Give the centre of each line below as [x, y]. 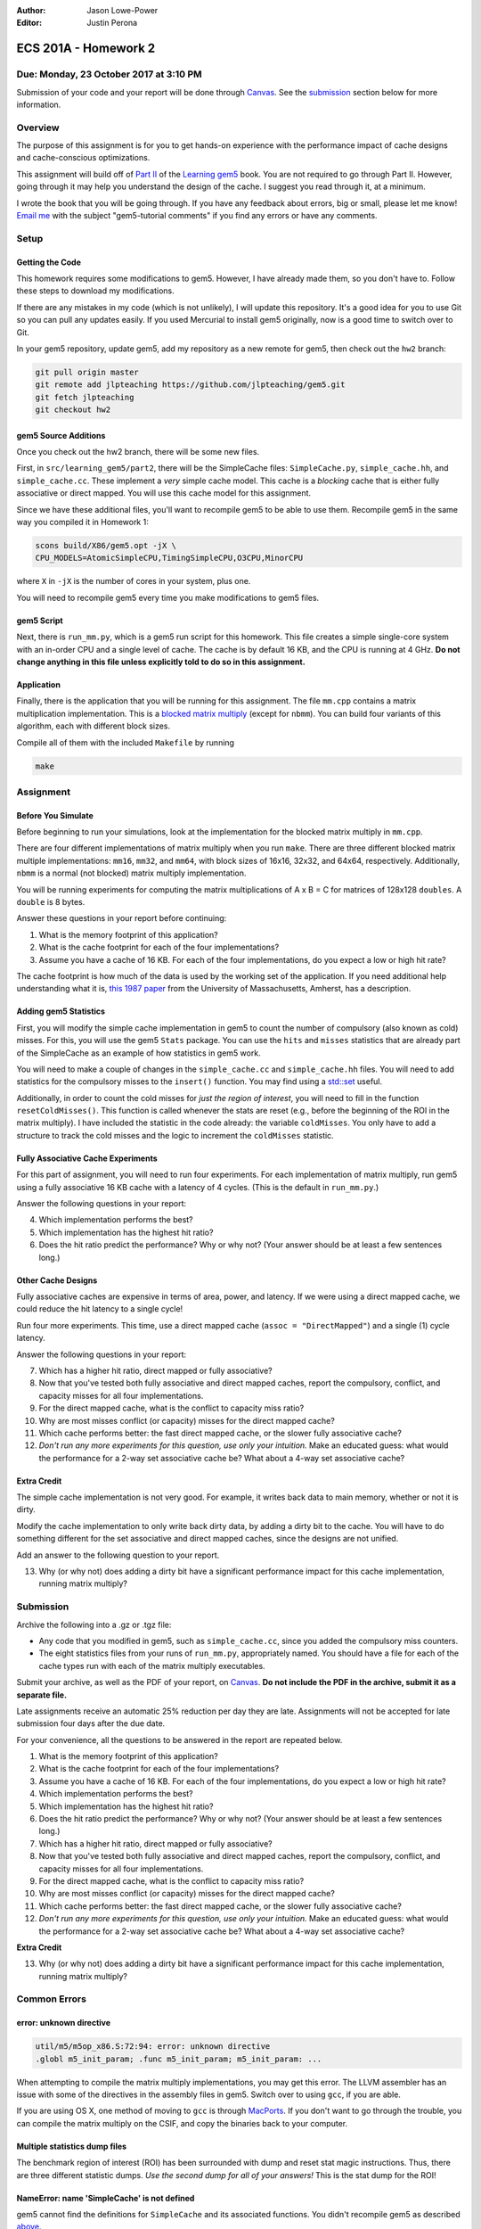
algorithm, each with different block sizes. [94, 726]
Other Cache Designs [57, 1280]
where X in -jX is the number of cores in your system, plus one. [134, 581]
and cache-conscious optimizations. [83, 158]
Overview [38, 127]
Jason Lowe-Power [122, 10]
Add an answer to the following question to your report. [118, 1555]
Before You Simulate [55, 815]
